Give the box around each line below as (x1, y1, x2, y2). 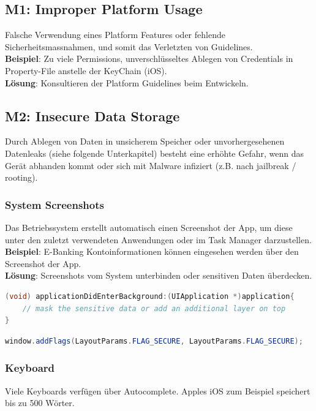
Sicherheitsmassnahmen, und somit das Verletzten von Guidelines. (5, 40, 253, 53)
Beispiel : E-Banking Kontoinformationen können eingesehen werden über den (5, 245, 299, 258)
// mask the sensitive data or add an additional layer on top (22, 304, 286, 313)
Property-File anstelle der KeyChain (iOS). (5, 64, 167, 77)
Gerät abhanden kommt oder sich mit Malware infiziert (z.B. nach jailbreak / (5, 159, 296, 172)
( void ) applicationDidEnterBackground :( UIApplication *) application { (5, 292, 295, 301)
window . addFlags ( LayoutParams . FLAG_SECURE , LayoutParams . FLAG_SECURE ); (5, 336, 303, 345)
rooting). (5, 171, 38, 184)
